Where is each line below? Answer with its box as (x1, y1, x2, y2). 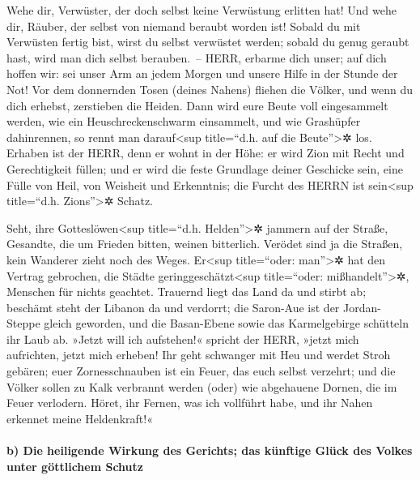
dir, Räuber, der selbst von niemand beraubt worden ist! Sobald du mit (6, 17, 361, 34)
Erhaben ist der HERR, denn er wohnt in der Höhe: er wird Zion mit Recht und (6, 144, 405, 161)
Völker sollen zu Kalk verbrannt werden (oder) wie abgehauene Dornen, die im (6, 378, 397, 395)
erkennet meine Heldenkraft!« (6, 409, 153, 426)
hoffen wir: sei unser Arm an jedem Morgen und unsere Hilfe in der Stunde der (6, 65, 398, 82)
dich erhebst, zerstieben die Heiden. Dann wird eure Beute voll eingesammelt (6, 96, 388, 114)
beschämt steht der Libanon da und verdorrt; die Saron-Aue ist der (6, 298, 340, 315)
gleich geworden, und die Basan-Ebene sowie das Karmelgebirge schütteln (44, 315, 409, 332)
